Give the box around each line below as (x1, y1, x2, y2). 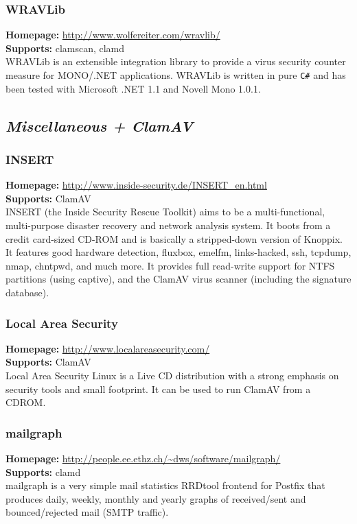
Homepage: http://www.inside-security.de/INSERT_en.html (5, 178, 267, 192)
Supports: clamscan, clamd (5, 40, 125, 55)
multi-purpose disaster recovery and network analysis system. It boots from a (5, 218, 331, 233)
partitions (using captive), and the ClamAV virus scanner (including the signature (5, 272, 352, 286)
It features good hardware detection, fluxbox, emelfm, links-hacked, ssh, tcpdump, (5, 245, 352, 259)
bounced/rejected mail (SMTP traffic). (5, 505, 169, 519)
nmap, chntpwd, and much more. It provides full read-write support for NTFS (5, 258, 335, 272)
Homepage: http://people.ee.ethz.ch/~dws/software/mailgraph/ (5, 451, 281, 465)
